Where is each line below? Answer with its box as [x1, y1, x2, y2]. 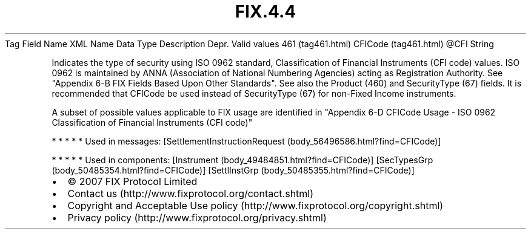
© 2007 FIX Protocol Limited [67, 175, 198, 187]
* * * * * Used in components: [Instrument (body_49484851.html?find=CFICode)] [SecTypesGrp [52, 154, 433, 165]
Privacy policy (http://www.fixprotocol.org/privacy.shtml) [67, 211, 327, 224]
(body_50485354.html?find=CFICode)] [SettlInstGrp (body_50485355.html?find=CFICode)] [52, 164, 415, 175]
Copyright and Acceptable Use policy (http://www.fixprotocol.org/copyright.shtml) [67, 199, 444, 212]
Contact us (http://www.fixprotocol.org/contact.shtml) [67, 187, 314, 200]
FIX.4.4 [235, 1, 296, 22]
